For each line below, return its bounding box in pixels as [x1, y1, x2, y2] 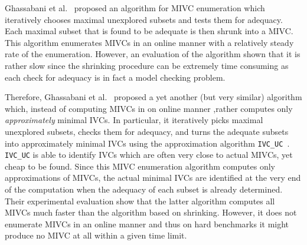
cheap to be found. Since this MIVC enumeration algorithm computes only [5, 160, 275, 172]
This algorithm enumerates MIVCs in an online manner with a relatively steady [5, 36, 294, 48]
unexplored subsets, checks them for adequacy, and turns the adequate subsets [5, 125, 289, 137]
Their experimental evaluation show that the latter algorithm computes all [5, 194, 275, 207]
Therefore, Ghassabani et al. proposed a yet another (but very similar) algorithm [5, 91, 302, 103]
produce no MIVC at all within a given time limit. [5, 229, 187, 241]
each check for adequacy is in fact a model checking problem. [5, 71, 226, 83]
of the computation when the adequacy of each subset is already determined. [5, 183, 283, 196]
